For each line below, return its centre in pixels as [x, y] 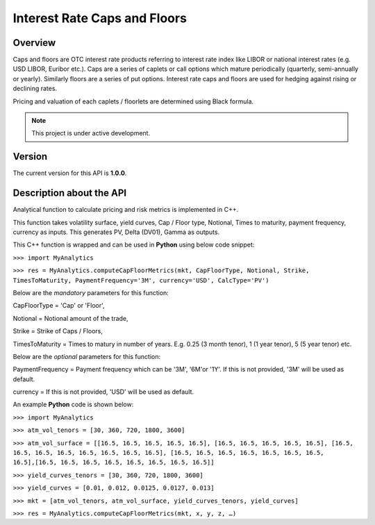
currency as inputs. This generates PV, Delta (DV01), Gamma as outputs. [116, 232]
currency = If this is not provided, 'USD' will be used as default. [103, 392]
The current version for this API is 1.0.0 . [70, 173]
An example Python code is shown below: [73, 405]
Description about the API [70, 193]
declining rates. [35, 89]
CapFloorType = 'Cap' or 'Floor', [59, 306]
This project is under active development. [91, 133]
